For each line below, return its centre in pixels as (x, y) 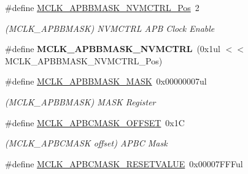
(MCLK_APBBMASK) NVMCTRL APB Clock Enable (110, 28)
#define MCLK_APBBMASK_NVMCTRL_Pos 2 (102, 7)
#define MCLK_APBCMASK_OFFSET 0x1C (95, 122)
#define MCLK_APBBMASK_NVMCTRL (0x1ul (113, 49)
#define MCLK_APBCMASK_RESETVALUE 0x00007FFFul (124, 163)
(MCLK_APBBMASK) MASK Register (80, 101)
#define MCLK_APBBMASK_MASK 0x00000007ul (106, 81)
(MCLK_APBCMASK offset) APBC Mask (86, 143)
